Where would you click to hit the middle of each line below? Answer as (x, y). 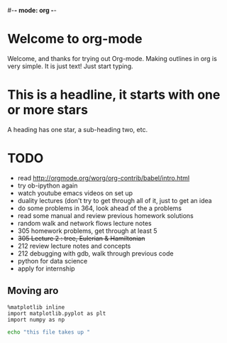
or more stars (48, 110)
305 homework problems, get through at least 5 (87, 231)
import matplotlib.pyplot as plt (57, 313)
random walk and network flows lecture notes (84, 223)
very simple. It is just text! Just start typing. (70, 66)
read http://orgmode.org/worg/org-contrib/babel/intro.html (104, 178)
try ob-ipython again (48, 185)
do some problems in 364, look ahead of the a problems (100, 208)
